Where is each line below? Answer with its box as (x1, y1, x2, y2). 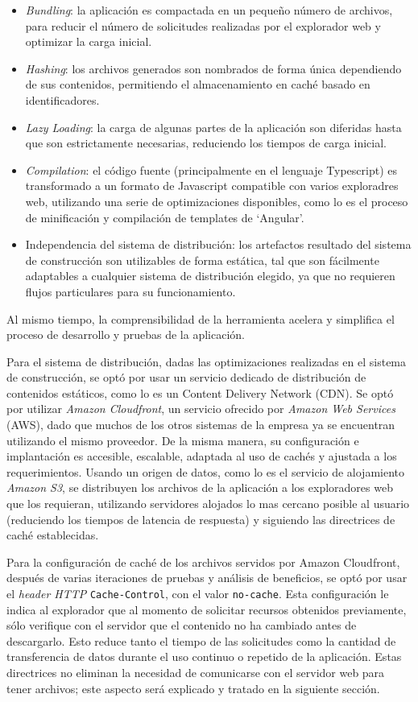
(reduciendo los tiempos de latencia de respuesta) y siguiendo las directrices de (6, 510, 395, 527)
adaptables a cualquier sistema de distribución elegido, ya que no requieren (25, 267, 395, 284)
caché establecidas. (6, 526, 99, 543)
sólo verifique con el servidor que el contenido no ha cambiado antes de (6, 617, 357, 634)
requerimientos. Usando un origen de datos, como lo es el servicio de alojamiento (6, 463, 405, 480)
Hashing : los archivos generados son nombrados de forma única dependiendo (25, 60, 402, 76)
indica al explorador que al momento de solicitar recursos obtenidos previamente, (6, 601, 407, 617)
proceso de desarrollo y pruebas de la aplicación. (6, 326, 245, 343)
